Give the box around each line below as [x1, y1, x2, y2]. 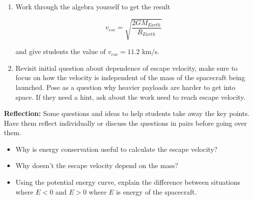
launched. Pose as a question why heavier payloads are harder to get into [15, 82, 235, 92]
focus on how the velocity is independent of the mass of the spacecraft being [15, 72, 245, 83]
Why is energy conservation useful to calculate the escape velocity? [15, 143, 218, 154]
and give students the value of [15, 46, 106, 57]
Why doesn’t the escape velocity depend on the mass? [15, 160, 178, 171]
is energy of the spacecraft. [116, 186, 197, 197]
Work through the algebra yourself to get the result [15, 1, 170, 11]
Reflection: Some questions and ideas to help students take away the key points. [4, 108, 250, 118]
